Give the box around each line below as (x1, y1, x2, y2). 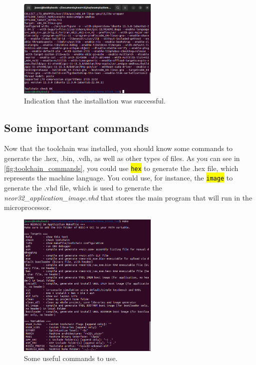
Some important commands (4, 119, 149, 135)
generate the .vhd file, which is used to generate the (4, 182, 162, 192)
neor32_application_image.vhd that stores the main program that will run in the (4, 192, 253, 202)
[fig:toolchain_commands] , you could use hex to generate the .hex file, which (4, 162, 239, 173)
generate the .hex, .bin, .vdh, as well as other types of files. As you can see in (4, 153, 240, 163)
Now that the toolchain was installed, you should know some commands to (4, 143, 233, 153)
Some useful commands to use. (24, 352, 118, 363)
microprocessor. (4, 202, 51, 212)
